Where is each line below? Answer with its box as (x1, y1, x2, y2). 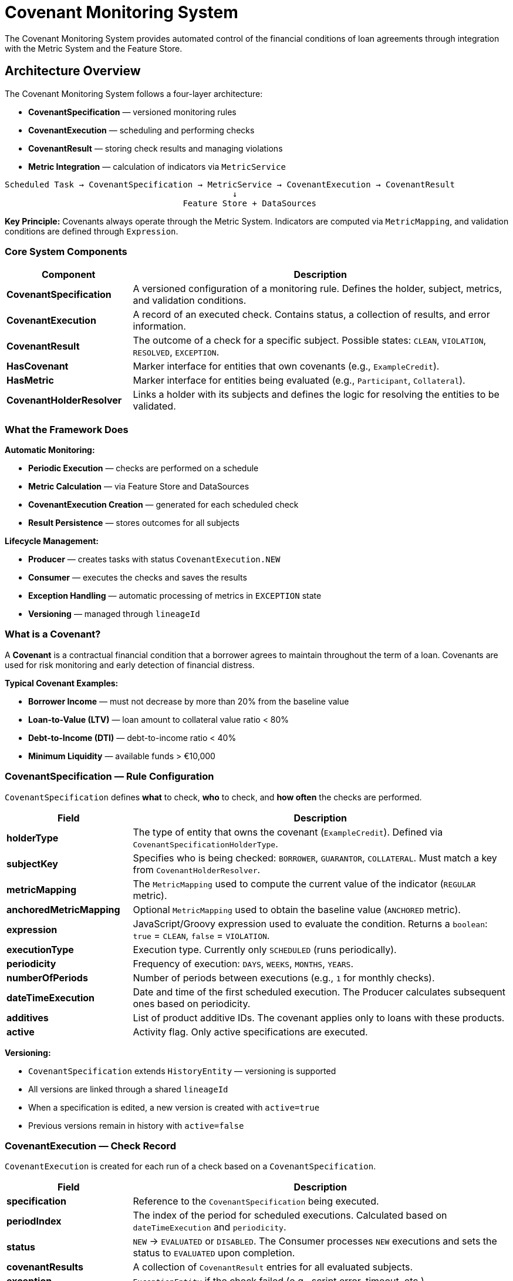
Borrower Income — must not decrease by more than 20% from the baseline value (28, 696, 349, 706)
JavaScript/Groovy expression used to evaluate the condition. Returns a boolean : (133, 917, 488, 930)
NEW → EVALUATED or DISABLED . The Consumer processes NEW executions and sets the (133, 1235, 497, 1248)
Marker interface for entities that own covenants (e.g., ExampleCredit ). (133, 360, 440, 373)
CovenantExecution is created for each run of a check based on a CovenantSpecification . (5, 1161, 376, 1172)
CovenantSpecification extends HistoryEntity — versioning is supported (28, 1065, 336, 1076)
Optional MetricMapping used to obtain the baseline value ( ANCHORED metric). (133, 903, 461, 916)
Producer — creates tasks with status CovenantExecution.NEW (28, 554, 281, 565)
